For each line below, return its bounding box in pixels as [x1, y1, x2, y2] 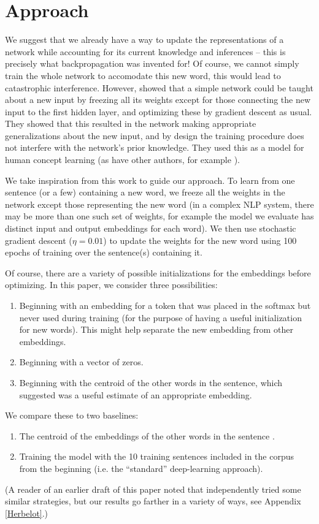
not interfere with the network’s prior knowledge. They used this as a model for [5, 141, 304, 154]
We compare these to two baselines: [5, 409, 139, 422]
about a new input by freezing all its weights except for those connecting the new [5, 93, 311, 106]
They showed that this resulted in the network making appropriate [5, 117, 256, 130]
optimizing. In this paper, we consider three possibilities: [5, 278, 218, 291]
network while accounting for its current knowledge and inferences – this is [5, 45, 286, 58]
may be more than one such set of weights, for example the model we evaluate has [5, 210, 314, 222]
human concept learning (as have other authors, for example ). [5, 153, 240, 166]
